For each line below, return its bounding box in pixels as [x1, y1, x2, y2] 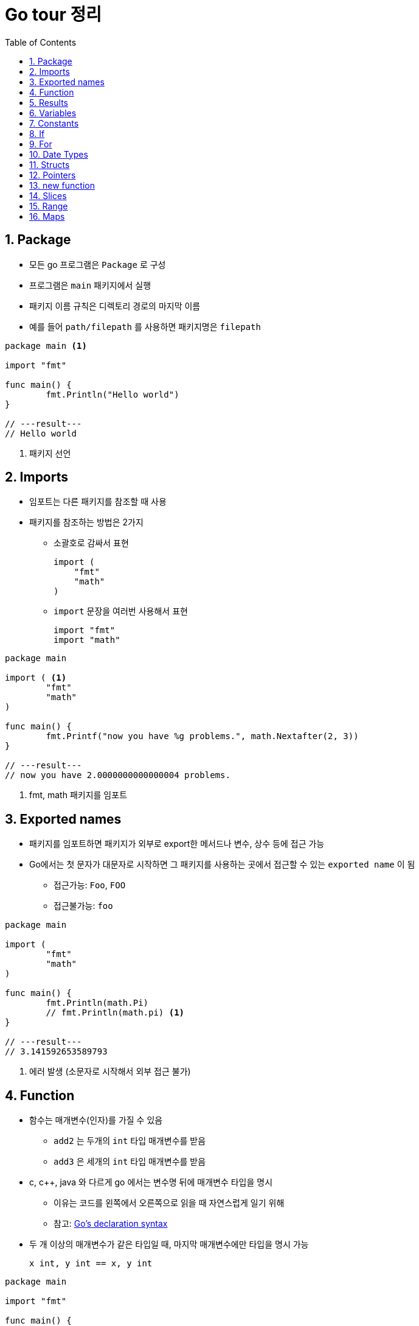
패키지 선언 [29, 447, 71, 458]
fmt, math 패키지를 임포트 [29, 790, 128, 801]
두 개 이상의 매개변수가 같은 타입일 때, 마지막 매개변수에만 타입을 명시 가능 [29, 1239, 309, 1250]
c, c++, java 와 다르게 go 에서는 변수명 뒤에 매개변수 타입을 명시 [29, 1177, 273, 1188]
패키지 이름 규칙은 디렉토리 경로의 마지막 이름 [29, 300, 201, 311]
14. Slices [29, 190, 67, 201]
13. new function [29, 180, 95, 191]
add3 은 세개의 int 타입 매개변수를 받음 [54, 1156, 206, 1167]
